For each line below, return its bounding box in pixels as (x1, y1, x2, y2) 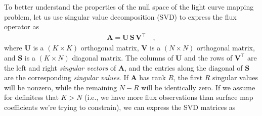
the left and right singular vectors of (4, 62, 116, 73)
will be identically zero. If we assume (141, 82, 255, 92)
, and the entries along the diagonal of (124, 62, 243, 73)
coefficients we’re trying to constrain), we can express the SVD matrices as (4, 101, 236, 112)
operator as (4, 21, 39, 32)
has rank (139, 72, 166, 83)
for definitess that (4, 92, 59, 102)
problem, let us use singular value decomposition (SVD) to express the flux (4, 11, 237, 22)
